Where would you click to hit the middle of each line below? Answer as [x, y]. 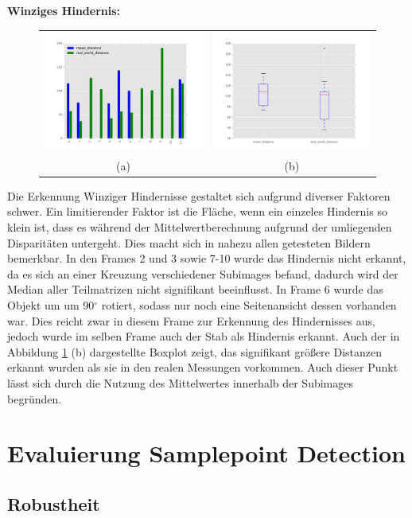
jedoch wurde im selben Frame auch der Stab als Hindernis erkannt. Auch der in [204, 336]
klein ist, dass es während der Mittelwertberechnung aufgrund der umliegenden [200, 227]
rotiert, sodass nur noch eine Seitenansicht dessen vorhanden [249, 305]
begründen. [35, 398]
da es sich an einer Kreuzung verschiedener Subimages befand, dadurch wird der [203, 273]
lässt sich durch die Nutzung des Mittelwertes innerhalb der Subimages [181, 382]
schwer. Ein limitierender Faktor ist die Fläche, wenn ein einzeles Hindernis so [197, 211]
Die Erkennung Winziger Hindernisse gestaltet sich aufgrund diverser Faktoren [199, 195]
